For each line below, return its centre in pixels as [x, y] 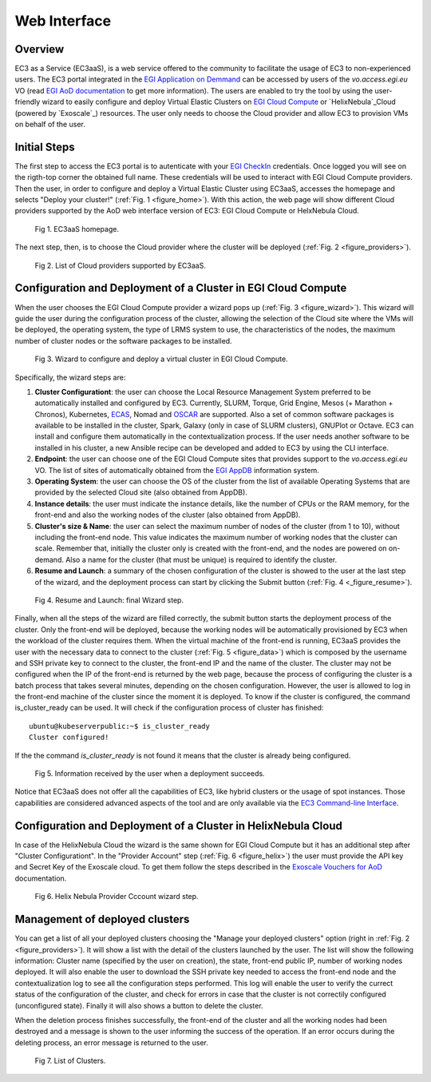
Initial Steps [45, 147]
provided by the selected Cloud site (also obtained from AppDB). [141, 492]
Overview [40, 49]
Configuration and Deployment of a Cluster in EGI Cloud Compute [181, 288]
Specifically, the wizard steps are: [70, 377]
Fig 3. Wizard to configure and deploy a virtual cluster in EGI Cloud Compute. [161, 359]
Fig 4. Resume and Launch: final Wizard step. [109, 600]
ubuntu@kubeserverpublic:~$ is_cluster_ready [120, 726]
